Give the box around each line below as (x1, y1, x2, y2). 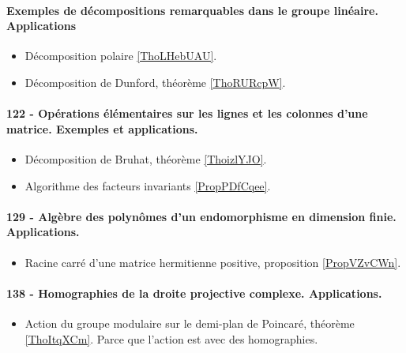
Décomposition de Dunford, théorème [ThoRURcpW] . (24, 73, 286, 90)
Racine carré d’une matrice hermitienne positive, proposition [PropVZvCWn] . (24, 253, 401, 270)
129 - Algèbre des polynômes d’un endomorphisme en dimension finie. (6, 208, 397, 224)
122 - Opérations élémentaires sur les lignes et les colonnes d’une (6, 105, 368, 122)
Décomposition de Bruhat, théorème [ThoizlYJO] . (24, 150, 267, 167)
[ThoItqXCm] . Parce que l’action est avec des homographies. (24, 330, 318, 347)
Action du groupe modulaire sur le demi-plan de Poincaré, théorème (24, 314, 355, 331)
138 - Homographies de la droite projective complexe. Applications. (6, 284, 382, 301)
